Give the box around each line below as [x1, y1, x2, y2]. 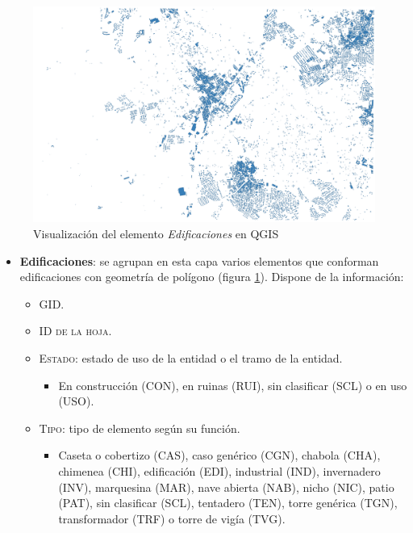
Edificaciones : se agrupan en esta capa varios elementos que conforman [19, 252, 379, 269]
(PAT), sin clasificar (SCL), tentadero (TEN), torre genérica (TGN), [58, 494, 398, 511]
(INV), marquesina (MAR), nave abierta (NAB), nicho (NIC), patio [58, 478, 394, 495]
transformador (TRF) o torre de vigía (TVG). [58, 510, 286, 527]
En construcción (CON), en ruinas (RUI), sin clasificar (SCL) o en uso [58, 376, 407, 393]
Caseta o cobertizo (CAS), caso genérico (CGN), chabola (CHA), [58, 447, 381, 464]
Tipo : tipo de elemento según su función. [39, 419, 240, 436]
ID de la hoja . [39, 322, 112, 339]
